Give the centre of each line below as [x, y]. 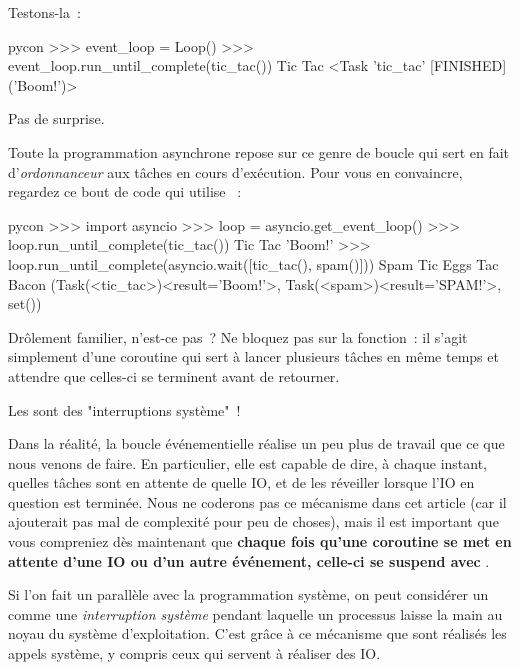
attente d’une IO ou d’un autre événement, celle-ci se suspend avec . [249, 560]
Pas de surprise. [56, 118]
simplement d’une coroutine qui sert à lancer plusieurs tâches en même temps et [253, 356]
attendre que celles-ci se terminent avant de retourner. [174, 375]
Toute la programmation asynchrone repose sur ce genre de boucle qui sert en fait [259, 151]
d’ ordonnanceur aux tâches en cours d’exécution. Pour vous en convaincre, [235, 171]
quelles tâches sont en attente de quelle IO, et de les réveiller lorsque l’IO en [241, 482]
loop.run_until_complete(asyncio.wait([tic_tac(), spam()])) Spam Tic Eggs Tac [253, 263]
